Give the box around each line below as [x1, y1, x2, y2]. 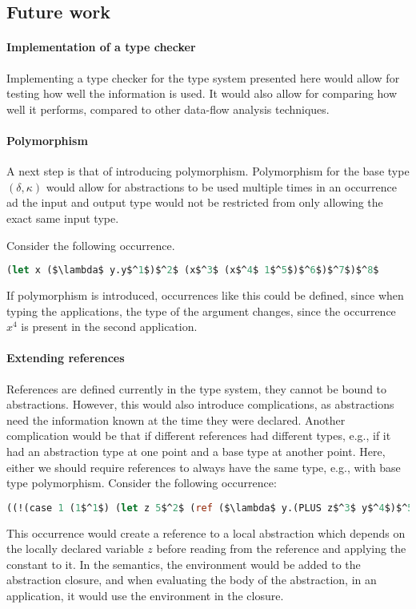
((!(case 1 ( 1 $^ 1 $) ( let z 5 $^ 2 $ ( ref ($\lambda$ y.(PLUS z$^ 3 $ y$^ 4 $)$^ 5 [6, 502, 414, 514]
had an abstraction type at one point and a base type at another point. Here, [6, 442, 386, 459]
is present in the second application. [21, 318, 198, 335]
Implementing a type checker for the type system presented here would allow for [6, 69, 400, 86]
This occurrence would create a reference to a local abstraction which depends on [6, 524, 406, 541]
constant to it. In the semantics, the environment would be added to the [6, 555, 361, 572]
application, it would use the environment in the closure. [6, 587, 284, 603]
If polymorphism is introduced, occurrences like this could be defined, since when [6, 287, 404, 303]
